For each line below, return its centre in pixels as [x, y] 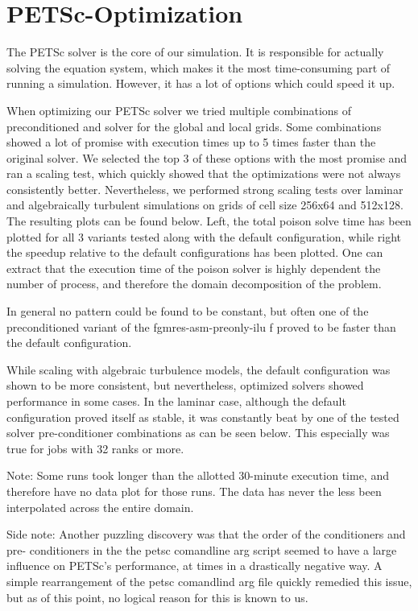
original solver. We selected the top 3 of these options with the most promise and [207, 157]
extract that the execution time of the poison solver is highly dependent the [194, 268]
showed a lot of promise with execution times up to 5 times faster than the [191, 142]
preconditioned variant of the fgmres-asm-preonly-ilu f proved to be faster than [201, 326]
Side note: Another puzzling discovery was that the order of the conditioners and [206, 534]
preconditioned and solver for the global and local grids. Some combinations [194, 126]
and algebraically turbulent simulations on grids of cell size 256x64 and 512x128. [205, 205]
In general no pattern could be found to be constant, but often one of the [188, 311]
